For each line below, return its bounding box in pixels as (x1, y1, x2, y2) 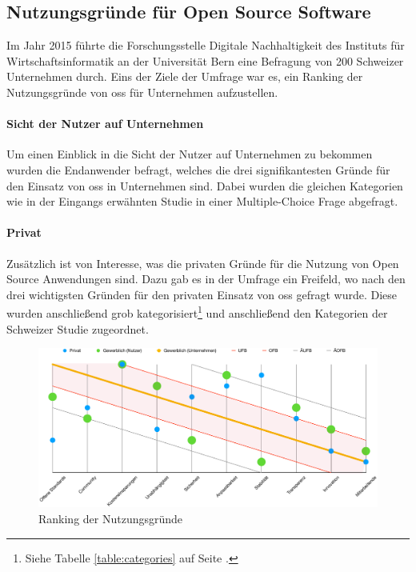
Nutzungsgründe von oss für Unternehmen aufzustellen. (6, 83, 278, 100)
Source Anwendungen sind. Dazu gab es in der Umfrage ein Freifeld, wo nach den (6, 270, 406, 287)
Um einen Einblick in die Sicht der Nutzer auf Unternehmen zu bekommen (6, 146, 373, 162)
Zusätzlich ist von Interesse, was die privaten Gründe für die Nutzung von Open (6, 254, 399, 271)
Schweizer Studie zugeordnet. (6, 320, 149, 337)
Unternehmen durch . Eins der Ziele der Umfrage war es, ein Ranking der (6, 68, 363, 85)
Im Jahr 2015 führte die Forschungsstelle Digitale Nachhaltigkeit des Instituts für (6, 37, 405, 54)
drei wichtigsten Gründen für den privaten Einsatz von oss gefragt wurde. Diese (6, 286, 398, 302)
